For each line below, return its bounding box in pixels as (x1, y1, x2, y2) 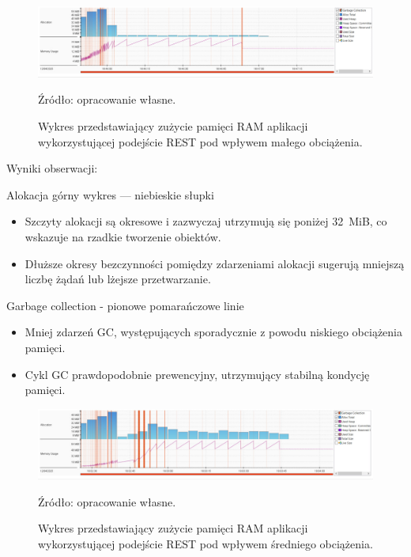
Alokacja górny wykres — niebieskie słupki (6, 186, 214, 203)
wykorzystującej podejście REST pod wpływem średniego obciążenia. (38, 535, 373, 551)
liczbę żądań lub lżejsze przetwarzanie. (25, 271, 211, 287)
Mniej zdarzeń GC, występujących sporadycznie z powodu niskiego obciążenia (25, 324, 402, 340)
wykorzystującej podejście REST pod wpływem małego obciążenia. (38, 133, 363, 150)
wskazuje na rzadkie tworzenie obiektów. (25, 229, 221, 244)
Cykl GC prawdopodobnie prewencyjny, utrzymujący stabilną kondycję (25, 366, 370, 382)
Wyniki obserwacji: (6, 160, 98, 176)
